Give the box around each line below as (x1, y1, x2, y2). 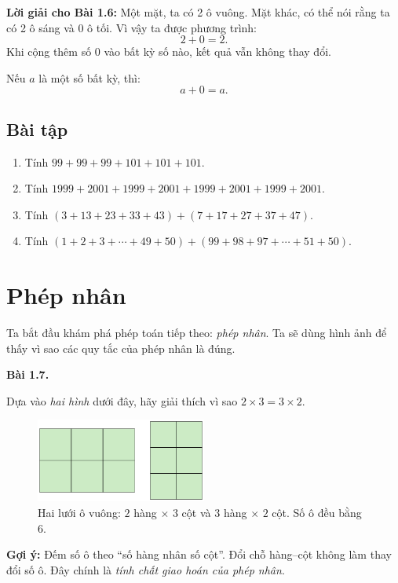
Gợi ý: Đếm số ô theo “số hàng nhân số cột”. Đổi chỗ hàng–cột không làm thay (6, 546, 392, 563)
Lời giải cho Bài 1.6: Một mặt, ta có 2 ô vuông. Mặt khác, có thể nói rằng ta (6, 4, 390, 20)
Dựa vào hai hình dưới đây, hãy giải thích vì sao (6, 392, 238, 409)
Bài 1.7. (6, 366, 49, 383)
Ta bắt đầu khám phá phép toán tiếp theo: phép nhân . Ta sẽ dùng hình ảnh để (6, 324, 387, 341)
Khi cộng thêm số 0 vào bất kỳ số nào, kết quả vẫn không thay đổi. (6, 43, 331, 60)
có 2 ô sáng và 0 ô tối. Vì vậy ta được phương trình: (6, 19, 257, 35)
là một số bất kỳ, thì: (38, 69, 141, 86)
